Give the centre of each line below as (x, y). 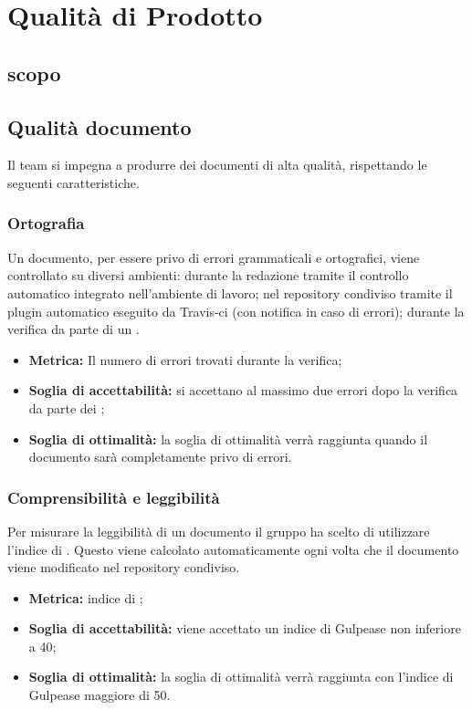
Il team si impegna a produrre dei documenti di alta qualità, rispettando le (217, 165)
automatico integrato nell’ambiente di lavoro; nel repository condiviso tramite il (230, 292)
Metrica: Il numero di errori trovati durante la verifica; (185, 359)
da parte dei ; (67, 407)
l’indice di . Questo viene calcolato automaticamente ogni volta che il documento (233, 549)
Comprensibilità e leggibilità (114, 497)
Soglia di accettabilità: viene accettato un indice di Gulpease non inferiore (245, 628)
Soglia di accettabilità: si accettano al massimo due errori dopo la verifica (243, 390)
